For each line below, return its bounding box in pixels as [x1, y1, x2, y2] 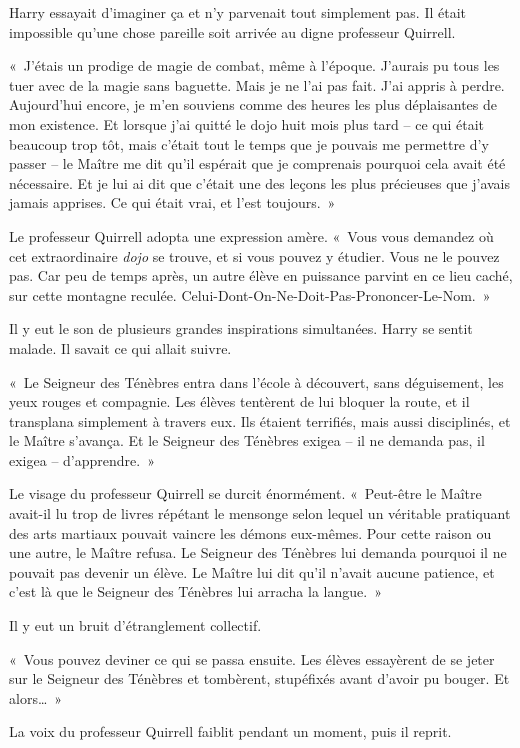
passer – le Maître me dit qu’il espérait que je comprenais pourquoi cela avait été [9, 153, 506, 174]
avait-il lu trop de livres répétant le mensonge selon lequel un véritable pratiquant [9, 503, 511, 524]
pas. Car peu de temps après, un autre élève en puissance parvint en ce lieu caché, [9, 265, 513, 286]
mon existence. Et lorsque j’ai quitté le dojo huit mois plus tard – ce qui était [9, 113, 485, 134]
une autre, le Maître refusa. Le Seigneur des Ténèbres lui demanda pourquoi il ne [9, 542, 507, 563]
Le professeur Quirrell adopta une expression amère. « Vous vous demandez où [9, 225, 494, 246]
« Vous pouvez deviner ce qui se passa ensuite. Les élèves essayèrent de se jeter [9, 648, 495, 669]
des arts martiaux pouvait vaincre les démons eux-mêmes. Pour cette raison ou [9, 522, 492, 543]
